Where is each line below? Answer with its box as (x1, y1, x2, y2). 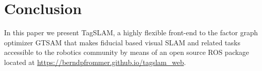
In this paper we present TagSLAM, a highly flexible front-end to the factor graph (4, 27, 258, 38)
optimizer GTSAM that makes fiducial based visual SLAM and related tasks (4, 37, 240, 47)
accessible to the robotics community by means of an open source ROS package (4, 47, 249, 57)
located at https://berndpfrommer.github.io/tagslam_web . (4, 56, 186, 67)
